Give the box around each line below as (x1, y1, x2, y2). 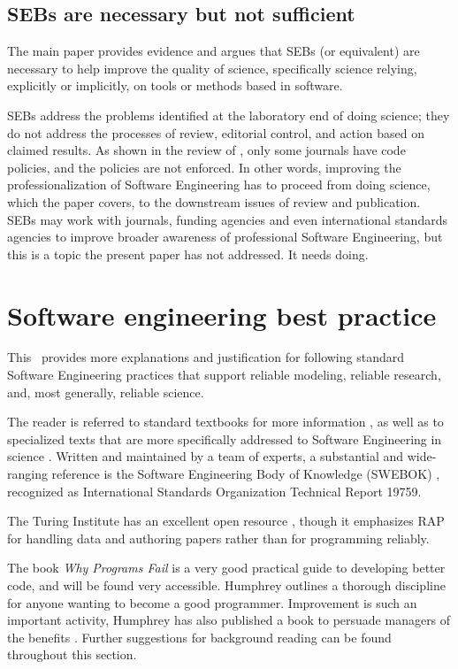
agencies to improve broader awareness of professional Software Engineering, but (7, 227, 443, 246)
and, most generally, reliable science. (7, 382, 204, 401)
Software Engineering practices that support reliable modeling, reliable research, (7, 365, 441, 384)
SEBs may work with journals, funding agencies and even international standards (7, 210, 447, 228)
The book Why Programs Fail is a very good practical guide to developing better (7, 558, 446, 577)
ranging (7, 465, 48, 483)
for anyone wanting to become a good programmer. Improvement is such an (7, 593, 417, 611)
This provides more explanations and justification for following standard (7, 348, 404, 366)
